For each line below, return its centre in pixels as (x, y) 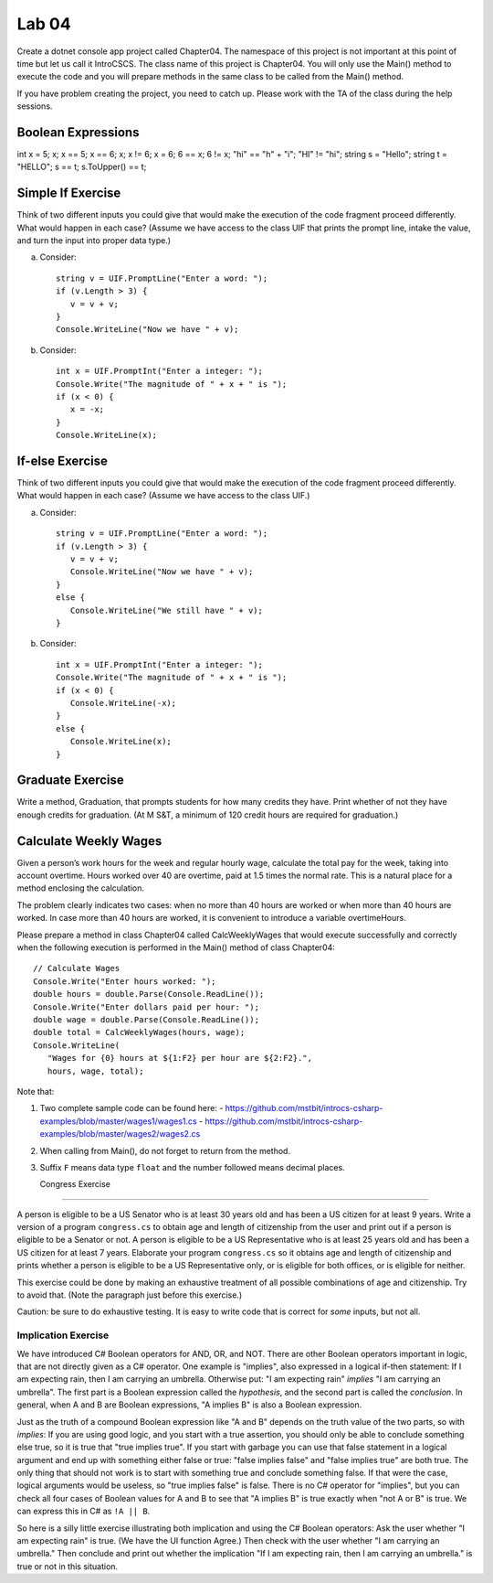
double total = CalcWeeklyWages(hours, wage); (139, 1032)
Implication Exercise (63, 1335)
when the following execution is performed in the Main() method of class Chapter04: (176, 947)
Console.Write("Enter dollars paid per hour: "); (147, 1007)
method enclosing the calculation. (81, 888)
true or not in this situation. (68, 1566)
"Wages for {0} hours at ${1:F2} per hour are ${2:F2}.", (179, 1058)
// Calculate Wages (77, 968)
